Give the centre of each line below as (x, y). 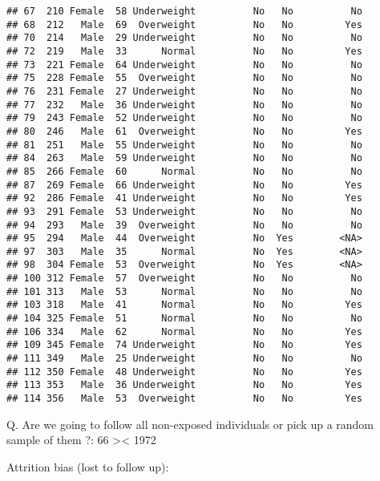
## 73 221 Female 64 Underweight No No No (184, 65)
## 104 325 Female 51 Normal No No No (184, 319)
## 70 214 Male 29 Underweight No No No (184, 38)
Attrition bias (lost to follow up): (88, 466)
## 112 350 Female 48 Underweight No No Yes (184, 372)
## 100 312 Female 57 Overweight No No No (184, 279)
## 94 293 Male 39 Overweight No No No (184, 225)
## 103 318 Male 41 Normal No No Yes (184, 305)
